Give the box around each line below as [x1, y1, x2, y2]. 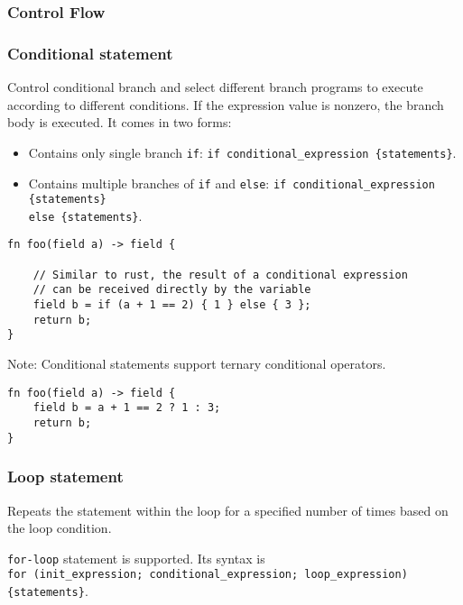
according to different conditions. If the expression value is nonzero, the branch [7, 95, 444, 114]
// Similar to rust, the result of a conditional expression [32, 268, 408, 281]
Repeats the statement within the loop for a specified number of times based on [7, 500, 449, 519]
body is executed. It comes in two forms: [7, 113, 232, 132]
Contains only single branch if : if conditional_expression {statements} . [28, 142, 457, 161]
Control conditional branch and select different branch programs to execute [7, 78, 423, 96]
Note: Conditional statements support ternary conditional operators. [7, 354, 386, 373]
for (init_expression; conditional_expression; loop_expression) [7, 568, 408, 582]
